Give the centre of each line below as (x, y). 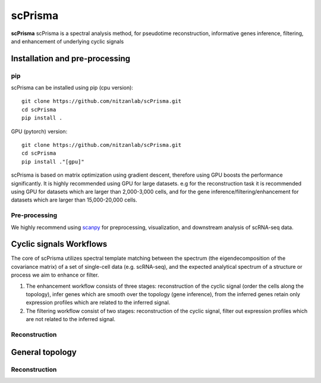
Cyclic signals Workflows (59, 244)
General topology (44, 352)
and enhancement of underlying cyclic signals (67, 41)
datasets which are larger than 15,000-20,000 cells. (74, 200)
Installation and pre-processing (71, 59)
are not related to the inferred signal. (71, 319)
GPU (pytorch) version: (39, 131)
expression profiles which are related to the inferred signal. (98, 303)
